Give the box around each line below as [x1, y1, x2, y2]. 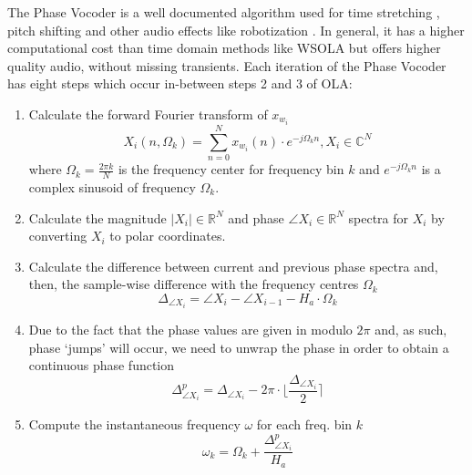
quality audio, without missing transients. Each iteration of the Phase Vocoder [7, 56, 446, 75]
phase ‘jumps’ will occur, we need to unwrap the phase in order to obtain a [28, 337, 449, 356]
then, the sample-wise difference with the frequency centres [28, 274, 359, 294]
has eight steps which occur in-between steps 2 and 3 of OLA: [7, 74, 353, 93]
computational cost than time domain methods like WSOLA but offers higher [7, 38, 441, 57]
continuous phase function [28, 356, 175, 375]
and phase [228, 208, 284, 227]
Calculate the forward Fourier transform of [28, 104, 268, 123]
